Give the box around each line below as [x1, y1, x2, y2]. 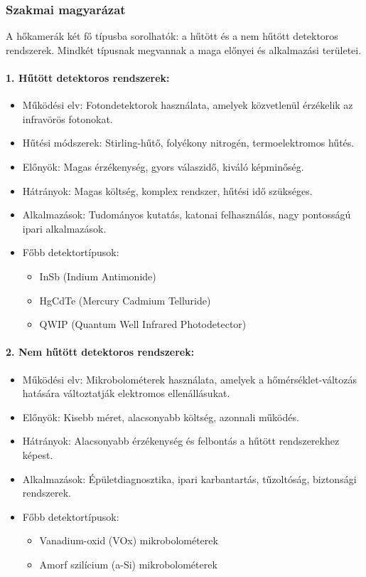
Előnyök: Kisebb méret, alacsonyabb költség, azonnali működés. [22, 409, 299, 424]
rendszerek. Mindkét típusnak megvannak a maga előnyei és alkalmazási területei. [6, 42, 362, 57]
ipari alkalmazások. [22, 221, 107, 235]
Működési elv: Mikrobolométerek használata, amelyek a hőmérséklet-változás [22, 371, 357, 386]
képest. [22, 447, 53, 462]
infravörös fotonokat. [22, 111, 113, 126]
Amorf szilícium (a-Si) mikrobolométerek [39, 556, 217, 571]
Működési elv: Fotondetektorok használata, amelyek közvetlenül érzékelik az [22, 97, 353, 112]
